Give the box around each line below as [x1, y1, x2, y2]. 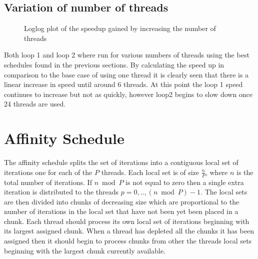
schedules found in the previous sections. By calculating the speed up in [4, 59, 224, 69]
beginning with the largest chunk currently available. [4, 245, 166, 255]
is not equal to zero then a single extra [125, 176, 244, 187]
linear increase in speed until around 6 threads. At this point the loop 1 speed [4, 79, 243, 89]
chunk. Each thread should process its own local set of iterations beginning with [4, 215, 249, 226]
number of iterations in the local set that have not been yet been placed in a [4, 206, 238, 216]
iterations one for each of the [4, 166, 92, 177]
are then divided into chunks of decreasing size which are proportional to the [4, 196, 239, 206]
